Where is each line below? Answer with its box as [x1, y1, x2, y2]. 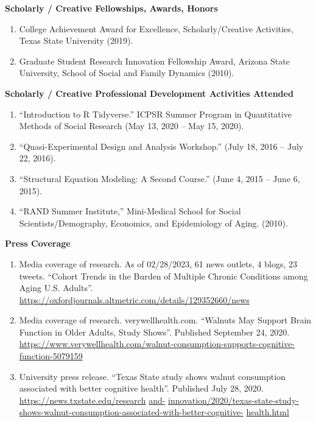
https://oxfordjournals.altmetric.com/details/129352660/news [19, 293, 250, 306]
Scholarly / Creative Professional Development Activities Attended [5, 86, 293, 99]
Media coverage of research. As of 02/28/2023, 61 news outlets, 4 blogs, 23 [19, 257, 298, 270]
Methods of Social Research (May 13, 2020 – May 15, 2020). [19, 119, 244, 132]
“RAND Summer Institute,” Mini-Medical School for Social [19, 205, 241, 217]
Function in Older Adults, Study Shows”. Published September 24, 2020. [19, 325, 290, 338]
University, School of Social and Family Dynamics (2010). [19, 66, 234, 79]
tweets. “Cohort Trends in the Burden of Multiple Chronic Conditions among [19, 269, 308, 282]
